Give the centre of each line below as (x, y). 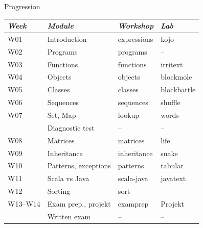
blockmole (176, 77)
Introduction (67, 39)
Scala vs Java (68, 178)
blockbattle (178, 90)
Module (60, 26)
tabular (172, 166)
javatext (173, 178)
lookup (129, 115)
